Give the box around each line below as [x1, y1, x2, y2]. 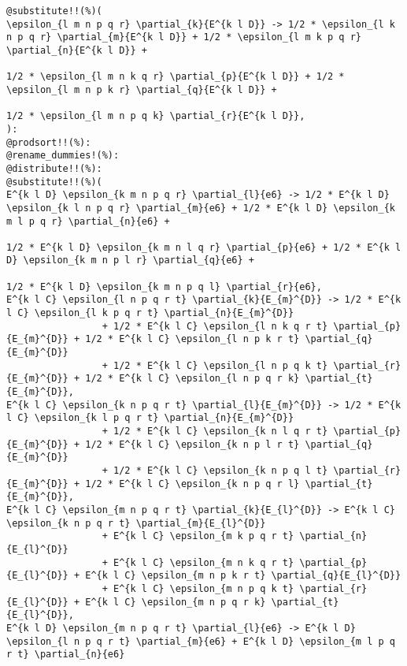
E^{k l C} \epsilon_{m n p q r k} [85, 596, 266, 608]
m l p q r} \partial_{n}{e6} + [6, 215, 170, 227]
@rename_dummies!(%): [6, 150, 120, 162]
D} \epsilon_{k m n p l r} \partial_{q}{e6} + [6, 255, 254, 266]
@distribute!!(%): [6, 162, 102, 174]
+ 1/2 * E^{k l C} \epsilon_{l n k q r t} [102, 320, 328, 332]
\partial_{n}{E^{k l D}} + [6, 44, 147, 56]
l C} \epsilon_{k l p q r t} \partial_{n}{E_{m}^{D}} [6, 412, 294, 424]
